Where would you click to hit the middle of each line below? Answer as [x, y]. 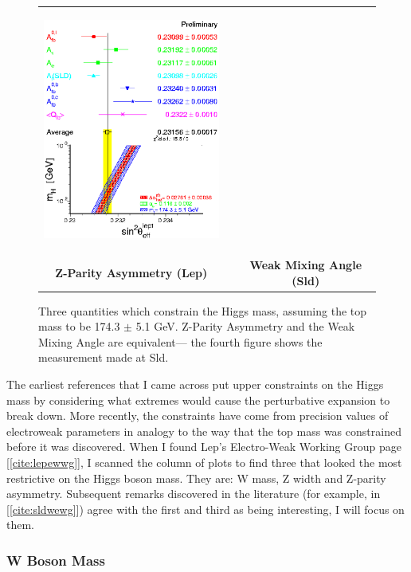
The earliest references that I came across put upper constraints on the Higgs [195, 384]
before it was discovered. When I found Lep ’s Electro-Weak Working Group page [204, 447]
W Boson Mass [56, 560]
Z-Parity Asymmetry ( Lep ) [131, 272]
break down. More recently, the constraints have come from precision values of [198, 415]
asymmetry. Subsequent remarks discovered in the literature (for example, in [194, 494]
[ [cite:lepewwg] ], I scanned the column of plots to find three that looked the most [204, 462]
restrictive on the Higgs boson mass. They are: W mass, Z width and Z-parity [196, 478]
